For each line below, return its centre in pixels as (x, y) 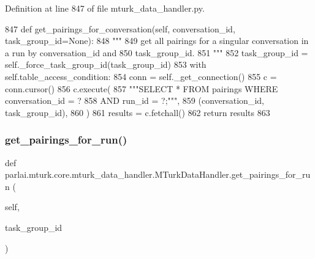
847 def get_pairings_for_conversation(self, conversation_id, (120, 28)
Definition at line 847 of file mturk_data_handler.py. (105, 8)
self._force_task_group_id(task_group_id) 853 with (106, 64)
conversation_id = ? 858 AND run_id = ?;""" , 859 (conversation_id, (135, 100)
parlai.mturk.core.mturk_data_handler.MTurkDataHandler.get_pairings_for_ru (158, 174)
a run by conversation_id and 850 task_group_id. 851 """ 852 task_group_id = (157, 52)
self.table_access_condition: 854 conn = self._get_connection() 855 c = (141, 76)
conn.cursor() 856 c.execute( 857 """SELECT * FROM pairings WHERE (142, 88)
